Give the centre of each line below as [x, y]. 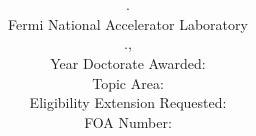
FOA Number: [128, 121]
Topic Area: [128, 82]
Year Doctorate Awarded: [128, 62]
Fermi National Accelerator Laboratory [128, 23]
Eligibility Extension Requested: [128, 102]
